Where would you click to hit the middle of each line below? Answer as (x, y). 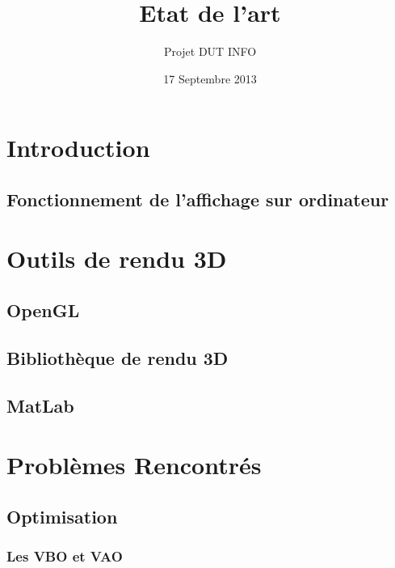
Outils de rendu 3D (117, 259)
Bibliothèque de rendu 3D (118, 357)
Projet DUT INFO (210, 51)
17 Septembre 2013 (210, 78)
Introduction (78, 148)
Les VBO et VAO (65, 556)
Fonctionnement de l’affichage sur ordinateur (198, 199)
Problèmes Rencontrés (134, 465)
